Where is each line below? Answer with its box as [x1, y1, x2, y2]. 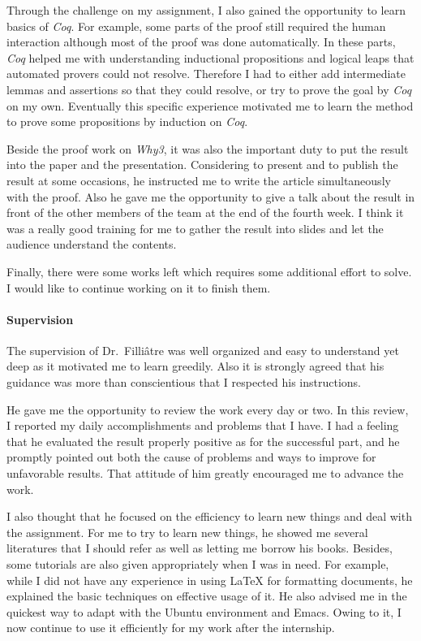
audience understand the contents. [6, 236, 177, 253]
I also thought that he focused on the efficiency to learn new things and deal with [6, 508, 412, 525]
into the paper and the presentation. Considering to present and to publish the [6, 156, 398, 173]
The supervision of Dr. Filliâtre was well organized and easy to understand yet [6, 341, 399, 358]
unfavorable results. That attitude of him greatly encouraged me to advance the [6, 465, 404, 482]
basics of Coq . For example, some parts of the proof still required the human [6, 17, 386, 34]
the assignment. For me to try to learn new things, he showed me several [6, 523, 368, 540]
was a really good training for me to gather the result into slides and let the [6, 219, 384, 236]
